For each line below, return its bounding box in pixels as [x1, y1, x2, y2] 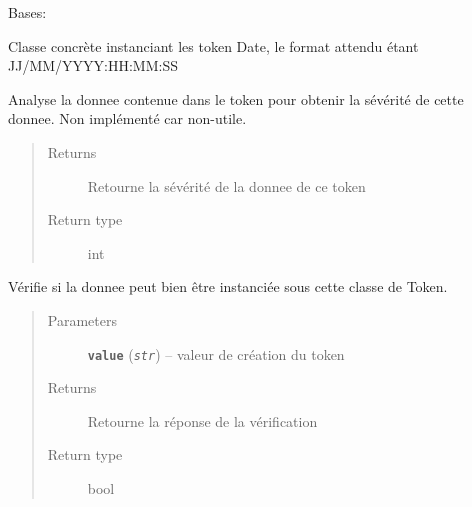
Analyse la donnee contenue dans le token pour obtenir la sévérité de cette [8, 88, 464, 109]
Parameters [47, 309, 117, 330]
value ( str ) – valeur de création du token [87, 343, 345, 364]
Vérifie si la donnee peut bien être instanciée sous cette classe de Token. [8, 276, 448, 297]
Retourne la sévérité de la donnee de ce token [87, 175, 366, 196]
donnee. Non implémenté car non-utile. [8, 108, 247, 129]
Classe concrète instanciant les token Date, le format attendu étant [8, 35, 419, 56]
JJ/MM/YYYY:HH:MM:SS [8, 55, 178, 76]
